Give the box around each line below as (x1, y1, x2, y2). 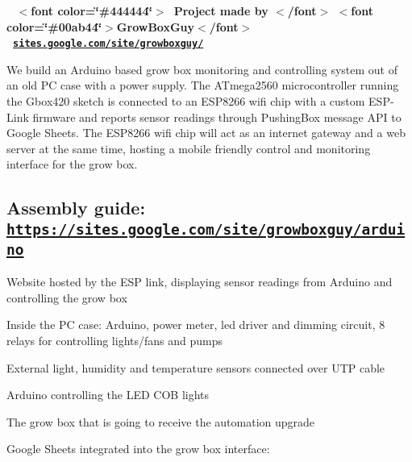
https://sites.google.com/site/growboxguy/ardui (6, 220, 406, 238)
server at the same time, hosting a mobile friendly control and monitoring (6, 139, 371, 156)
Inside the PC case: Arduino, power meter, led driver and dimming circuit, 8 (6, 316, 385, 333)
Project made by (173, 2, 268, 19)
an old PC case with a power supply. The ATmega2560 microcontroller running (6, 77, 399, 94)
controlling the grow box (6, 289, 127, 306)
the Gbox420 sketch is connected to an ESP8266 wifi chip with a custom (6, 93, 365, 110)
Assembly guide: (6, 195, 146, 220)
